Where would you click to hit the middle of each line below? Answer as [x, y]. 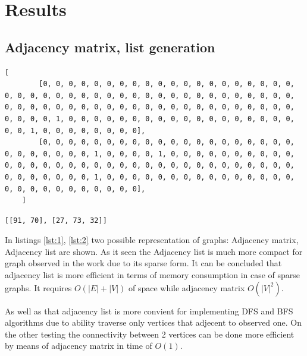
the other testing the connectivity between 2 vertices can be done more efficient [150, 334]
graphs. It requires [38, 287]
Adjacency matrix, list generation [110, 47]
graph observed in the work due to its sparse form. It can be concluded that [143, 263]
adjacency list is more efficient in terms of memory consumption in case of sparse [153, 275]
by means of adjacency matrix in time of [79, 346]
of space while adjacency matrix [187, 287]
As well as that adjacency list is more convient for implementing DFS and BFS [149, 311]
